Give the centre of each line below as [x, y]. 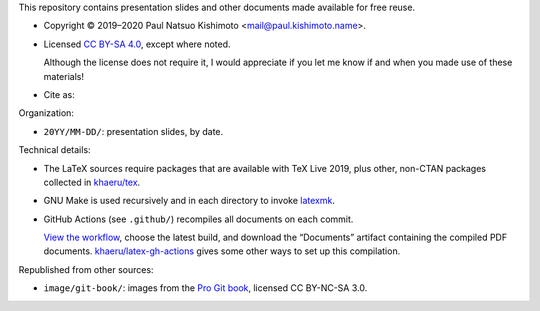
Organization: [46, 113]
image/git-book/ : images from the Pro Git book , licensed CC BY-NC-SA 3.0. [205, 288]
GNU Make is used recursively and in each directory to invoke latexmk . [189, 201]
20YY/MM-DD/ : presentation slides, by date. [133, 131]
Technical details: [54, 150]
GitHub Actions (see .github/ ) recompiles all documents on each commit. [198, 219]
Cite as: [59, 94]
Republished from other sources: [86, 269]
